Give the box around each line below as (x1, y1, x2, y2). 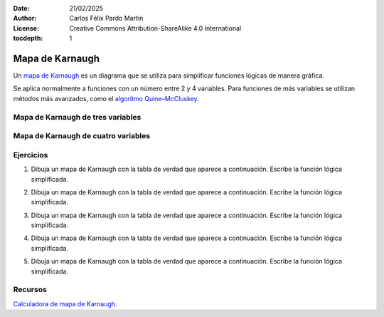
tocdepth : (13, 34, 43, 43)
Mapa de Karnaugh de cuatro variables (13, 131, 151, 141)
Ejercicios (13, 150, 48, 160)
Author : (13, 14, 37, 23)
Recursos (13, 285, 48, 295)
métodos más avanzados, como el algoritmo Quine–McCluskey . (13, 94, 199, 103)
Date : (13, 4, 30, 12)
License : (13, 24, 39, 32)
